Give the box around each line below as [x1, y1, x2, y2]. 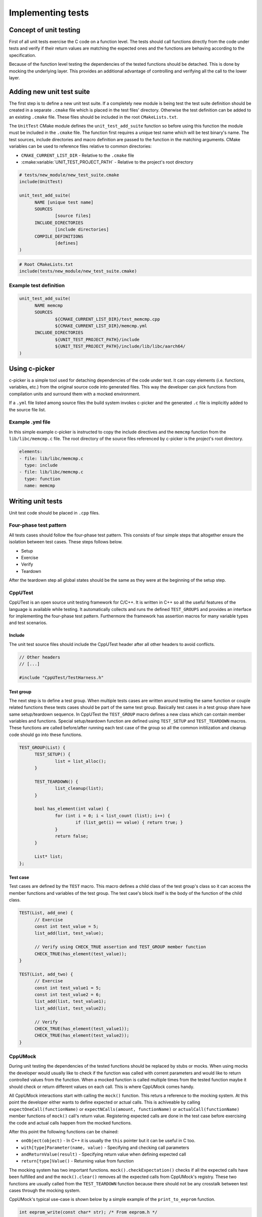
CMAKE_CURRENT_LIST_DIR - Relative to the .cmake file [21, 152, 134, 158]
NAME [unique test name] [34, 200, 94, 205]
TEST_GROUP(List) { [19, 745, 65, 750]
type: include [24, 462, 58, 468]
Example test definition [9, 282, 65, 289]
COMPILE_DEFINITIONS [34, 234, 83, 239]
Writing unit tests [9, 497, 63, 505]
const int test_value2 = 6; [34, 992, 101, 997]
